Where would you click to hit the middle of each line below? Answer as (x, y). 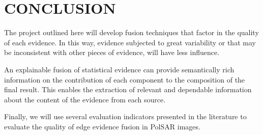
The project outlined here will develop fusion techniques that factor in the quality (131, 32)
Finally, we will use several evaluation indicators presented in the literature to (125, 116)
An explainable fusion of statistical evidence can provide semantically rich (119, 69)
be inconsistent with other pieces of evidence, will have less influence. (112, 52)
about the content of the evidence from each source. (85, 99)
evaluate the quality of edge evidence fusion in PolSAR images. (102, 126)
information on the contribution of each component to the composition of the (125, 79)
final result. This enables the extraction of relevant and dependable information (128, 89)
